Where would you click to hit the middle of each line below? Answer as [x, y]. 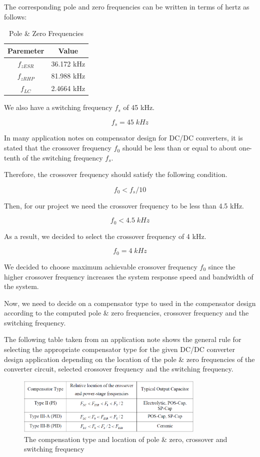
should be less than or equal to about [179, 148]
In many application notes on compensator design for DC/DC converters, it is [123, 138]
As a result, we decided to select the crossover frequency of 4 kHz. [105, 236]
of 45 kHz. [139, 107]
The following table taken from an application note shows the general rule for [123, 339]
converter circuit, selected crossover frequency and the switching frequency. [119, 369]
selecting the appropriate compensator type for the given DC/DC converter [119, 349]
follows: [15, 16]
